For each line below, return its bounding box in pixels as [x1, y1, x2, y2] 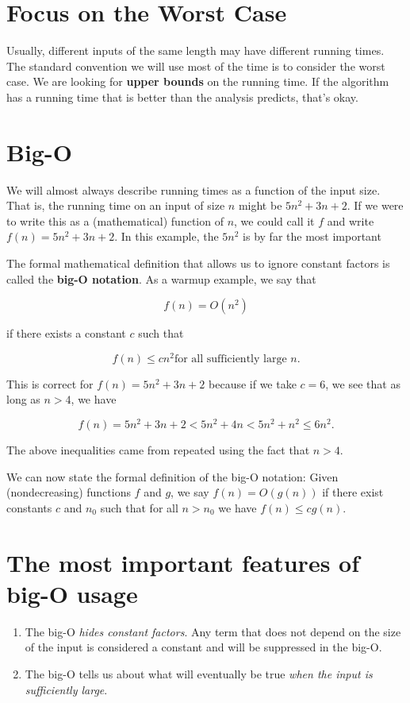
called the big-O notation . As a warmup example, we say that [6, 270, 316, 287]
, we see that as [325, 375, 400, 392]
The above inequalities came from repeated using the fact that [6, 442, 310, 458]
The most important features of [6, 546, 360, 578]
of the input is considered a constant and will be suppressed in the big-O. [25, 639, 382, 655]
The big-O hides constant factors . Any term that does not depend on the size [25, 623, 401, 639]
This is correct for [6, 375, 94, 392]
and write [327, 212, 374, 229]
